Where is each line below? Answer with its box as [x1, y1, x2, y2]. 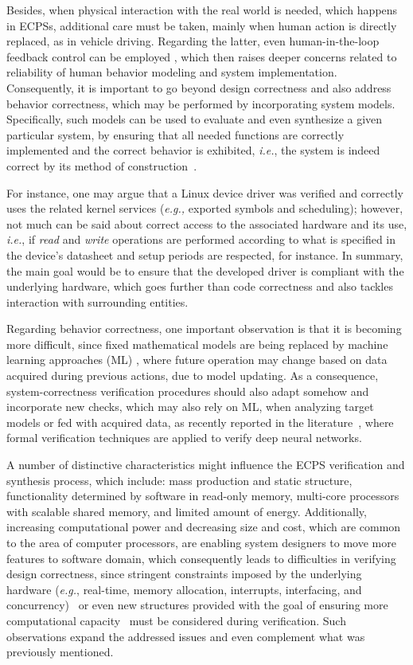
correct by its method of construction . [6, 157, 197, 174]
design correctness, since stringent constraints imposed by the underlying [6, 565, 362, 582]
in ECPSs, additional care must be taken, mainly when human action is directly [6, 17, 397, 33]
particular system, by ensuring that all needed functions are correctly [6, 126, 345, 143]
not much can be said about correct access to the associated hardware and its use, [6, 215, 407, 232]
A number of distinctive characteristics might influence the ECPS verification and [6, 456, 405, 473]
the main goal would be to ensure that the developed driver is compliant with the [6, 262, 404, 279]
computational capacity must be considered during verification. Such [6, 612, 346, 628]
